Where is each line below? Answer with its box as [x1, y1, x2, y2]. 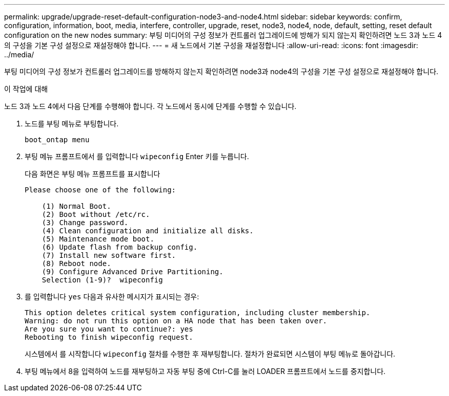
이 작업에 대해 [4, 84, 48, 93]
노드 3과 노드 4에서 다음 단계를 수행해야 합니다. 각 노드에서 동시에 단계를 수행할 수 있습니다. [4, 102, 297, 111]
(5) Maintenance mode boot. [42, 235, 154, 243]
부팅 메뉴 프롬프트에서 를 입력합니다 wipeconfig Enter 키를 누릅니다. [25, 152, 249, 161]
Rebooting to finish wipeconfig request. [25, 333, 193, 341]
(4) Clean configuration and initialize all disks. [42, 227, 254, 235]
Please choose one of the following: [25, 186, 176, 194]
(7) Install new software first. [42, 251, 176, 259]
